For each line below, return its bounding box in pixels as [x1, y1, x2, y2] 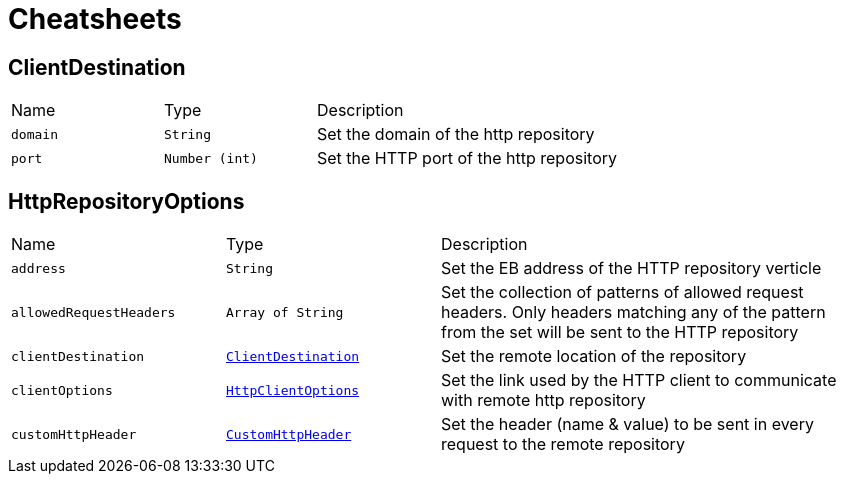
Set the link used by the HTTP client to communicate [441, 370, 837, 391]
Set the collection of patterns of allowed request [441, 282, 804, 303]
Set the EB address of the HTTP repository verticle [441, 258, 822, 279]
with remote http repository [441, 390, 646, 411]
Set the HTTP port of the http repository [317, 148, 618, 169]
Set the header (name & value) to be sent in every [441, 414, 814, 435]
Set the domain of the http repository [317, 124, 595, 145]
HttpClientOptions [226, 382, 360, 398]
